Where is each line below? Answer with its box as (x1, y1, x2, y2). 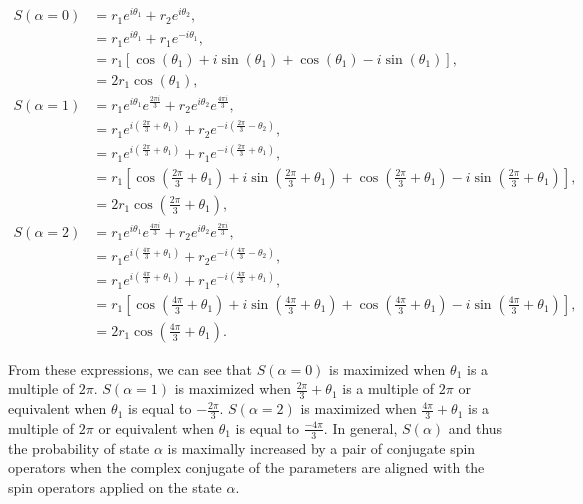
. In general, (323, 417, 398, 438)
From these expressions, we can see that (8, 358, 253, 379)
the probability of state (8, 437, 150, 458)
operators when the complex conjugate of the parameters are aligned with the (8, 457, 485, 478)
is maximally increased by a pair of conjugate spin (167, 437, 476, 458)
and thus (448, 417, 503, 438)
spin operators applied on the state (8, 477, 222, 497)
